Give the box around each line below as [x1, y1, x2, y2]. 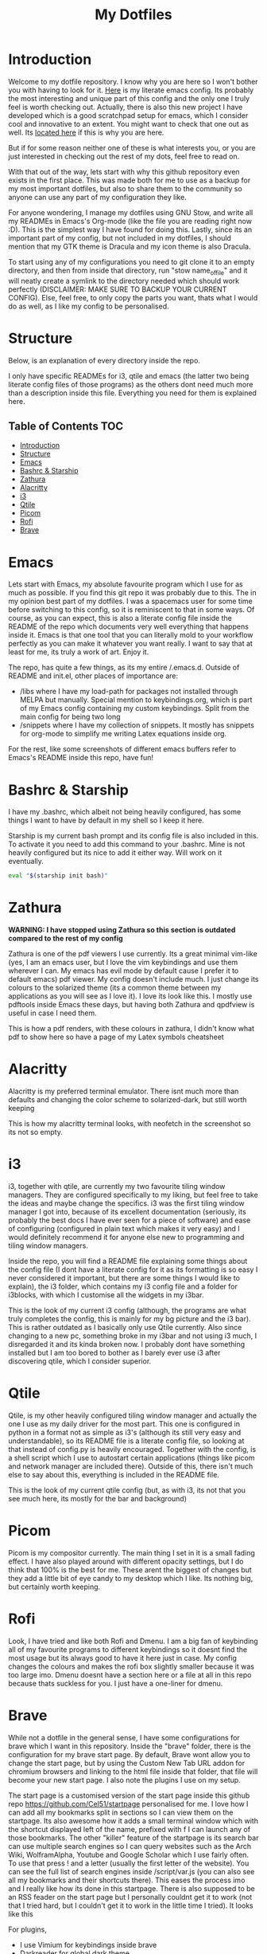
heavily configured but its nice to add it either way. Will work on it [8, 848, 222, 857]
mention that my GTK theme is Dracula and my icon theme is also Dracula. [8, 241, 251, 251]
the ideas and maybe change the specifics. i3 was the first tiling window [8, 1199, 245, 1208]
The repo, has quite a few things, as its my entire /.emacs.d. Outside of [8, 663, 240, 673]
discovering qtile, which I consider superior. [8, 1356, 152, 1366]
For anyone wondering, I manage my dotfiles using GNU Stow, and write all [8, 207, 253, 217]
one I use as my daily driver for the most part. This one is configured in [8, 1418, 241, 1428]
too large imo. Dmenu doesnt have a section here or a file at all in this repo [8, 1670, 252, 1679]
